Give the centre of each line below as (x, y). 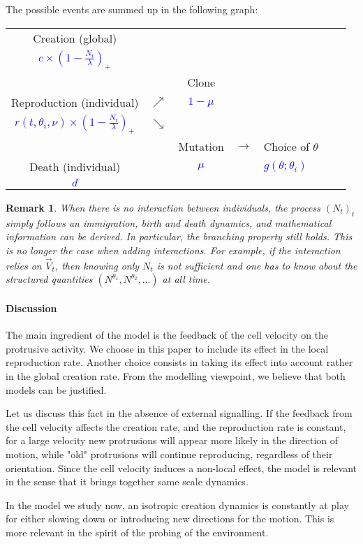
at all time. (186, 279)
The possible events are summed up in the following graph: (132, 9)
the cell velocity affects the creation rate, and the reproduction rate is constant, (176, 426)
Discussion (31, 308)
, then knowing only (97, 265)
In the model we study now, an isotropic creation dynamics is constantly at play (178, 505)
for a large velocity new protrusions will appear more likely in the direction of (172, 440)
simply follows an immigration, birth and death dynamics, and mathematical (169, 222)
